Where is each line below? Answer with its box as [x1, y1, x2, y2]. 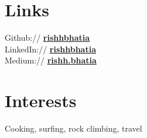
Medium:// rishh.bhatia [5, 54, 97, 66]
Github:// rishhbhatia [5, 31, 90, 44]
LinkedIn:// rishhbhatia [5, 43, 96, 55]
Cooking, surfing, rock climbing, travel [5, 122, 142, 135]
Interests [5, 89, 77, 112]
